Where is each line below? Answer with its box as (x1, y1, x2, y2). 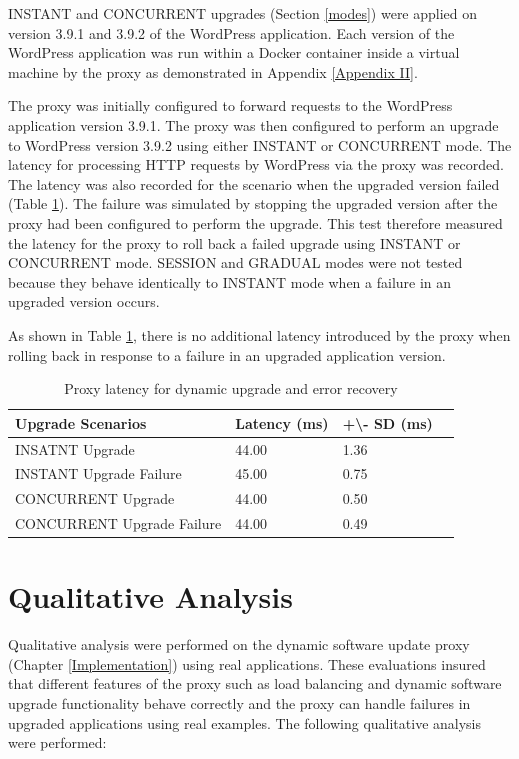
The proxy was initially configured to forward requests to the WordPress (8, 95, 453, 116)
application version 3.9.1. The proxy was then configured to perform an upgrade (8, 114, 499, 135)
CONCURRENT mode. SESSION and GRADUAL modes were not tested (8, 252, 463, 273)
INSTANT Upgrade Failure (15, 463, 182, 484)
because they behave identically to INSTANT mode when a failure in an (8, 271, 452, 292)
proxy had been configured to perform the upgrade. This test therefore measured (8, 212, 503, 233)
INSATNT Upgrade (15, 438, 135, 459)
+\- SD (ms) (342, 412, 433, 433)
